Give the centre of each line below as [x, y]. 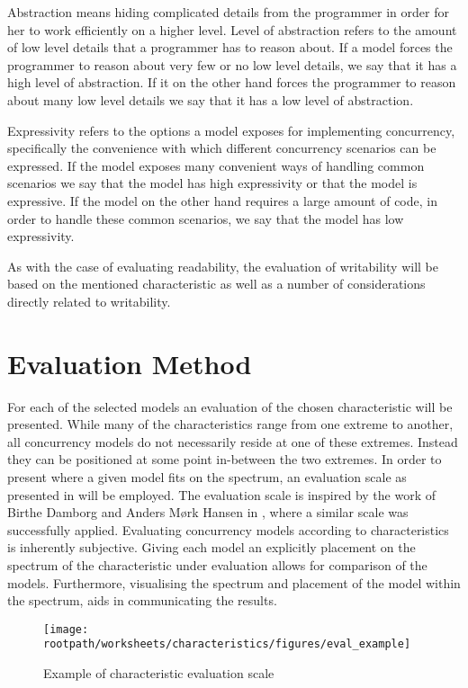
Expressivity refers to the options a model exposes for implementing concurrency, [231, 130]
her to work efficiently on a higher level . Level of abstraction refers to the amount [232, 29]
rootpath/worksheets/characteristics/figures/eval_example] [227, 644]
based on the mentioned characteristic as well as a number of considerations [216, 284]
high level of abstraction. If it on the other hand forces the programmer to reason [232, 82]
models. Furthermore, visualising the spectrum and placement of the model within [234, 582]
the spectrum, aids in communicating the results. [142, 600]
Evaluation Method [130, 363]
